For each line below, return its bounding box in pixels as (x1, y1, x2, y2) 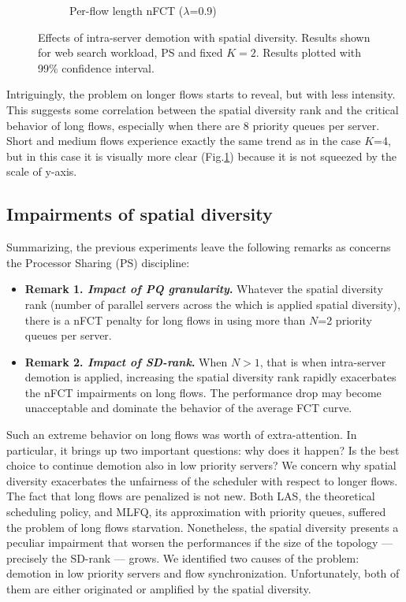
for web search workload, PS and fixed (38, 44, 223, 61)
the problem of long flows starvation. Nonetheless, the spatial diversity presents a (6, 518, 399, 535)
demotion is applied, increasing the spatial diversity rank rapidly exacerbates (24, 369, 397, 385)
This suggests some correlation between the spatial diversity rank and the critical (6, 101, 399, 117)
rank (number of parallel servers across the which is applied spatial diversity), (24, 295, 400, 312)
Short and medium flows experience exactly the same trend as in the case (6, 132, 361, 149)
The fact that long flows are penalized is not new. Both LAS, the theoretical (6, 488, 375, 504)
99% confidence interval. (38, 59, 155, 76)
